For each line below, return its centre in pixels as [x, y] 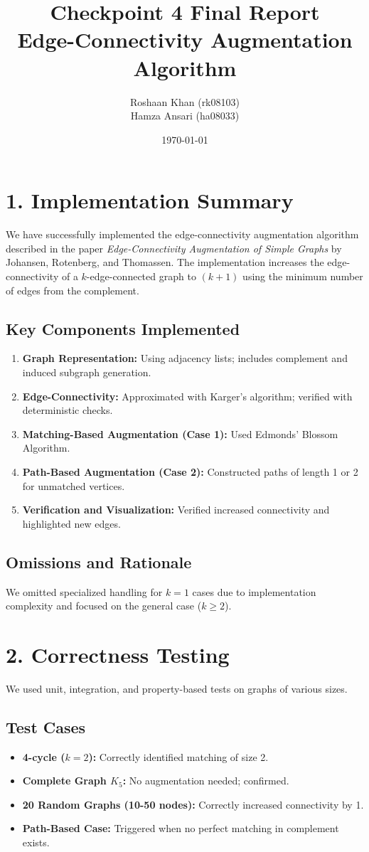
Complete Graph [64, 781]
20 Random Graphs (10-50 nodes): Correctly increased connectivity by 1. [193, 804]
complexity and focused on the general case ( [104, 606]
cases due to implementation [254, 591]
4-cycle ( [44, 756]
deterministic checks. [68, 410]
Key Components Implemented [123, 328]
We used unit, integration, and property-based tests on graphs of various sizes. [177, 688]
